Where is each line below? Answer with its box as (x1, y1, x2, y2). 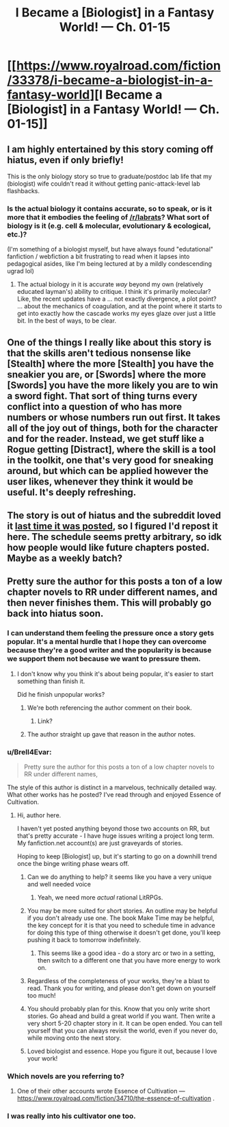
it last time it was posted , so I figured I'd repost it (7, 521, 219, 532)
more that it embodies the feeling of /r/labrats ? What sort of (7, 212, 210, 222)
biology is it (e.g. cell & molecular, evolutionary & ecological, (7, 221, 211, 230)
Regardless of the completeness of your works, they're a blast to (27, 977, 210, 985)
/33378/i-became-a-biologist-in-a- (7, 73, 213, 88)
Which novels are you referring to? (7, 1071, 125, 1080)
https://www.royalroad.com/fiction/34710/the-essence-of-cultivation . (16, 1094, 215, 1102)
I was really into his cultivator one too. (7, 1111, 136, 1121)
